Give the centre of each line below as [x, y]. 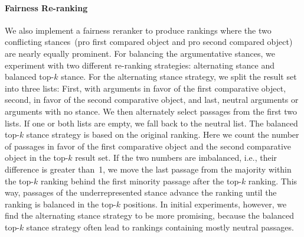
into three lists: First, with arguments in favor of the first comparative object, [146, 88]
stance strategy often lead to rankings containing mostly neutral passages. [160, 227]
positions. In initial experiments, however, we [205, 204]
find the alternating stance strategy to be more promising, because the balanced [150, 215]
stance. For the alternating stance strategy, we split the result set [179, 77]
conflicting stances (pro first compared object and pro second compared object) [149, 42]
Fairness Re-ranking [46, 7]
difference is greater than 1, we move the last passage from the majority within [148, 169]
